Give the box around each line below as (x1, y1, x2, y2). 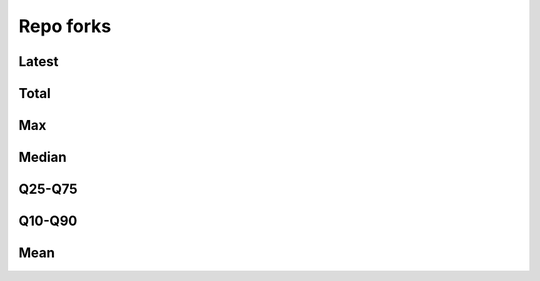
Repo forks (18, 15, 112, 37)
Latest (18, 53, 59, 70)
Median (18, 149, 67, 166)
